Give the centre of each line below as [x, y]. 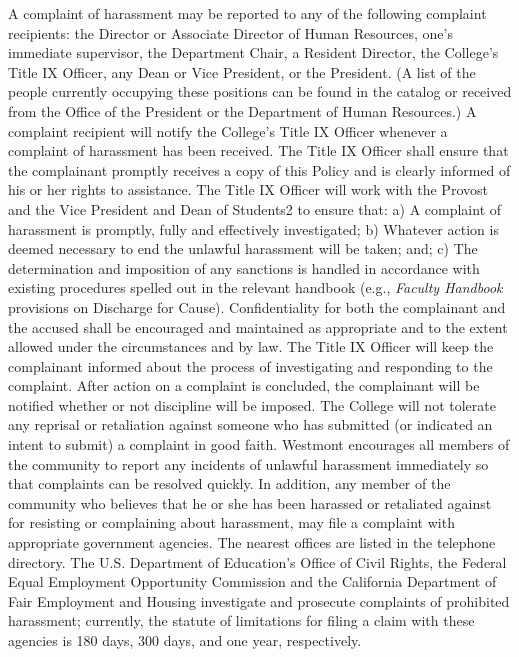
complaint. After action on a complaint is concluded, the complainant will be [244, 385]
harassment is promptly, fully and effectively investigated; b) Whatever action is [253, 228]
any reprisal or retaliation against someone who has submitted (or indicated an [250, 424]
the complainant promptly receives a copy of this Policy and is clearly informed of [259, 169]
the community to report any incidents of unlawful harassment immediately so [248, 463]
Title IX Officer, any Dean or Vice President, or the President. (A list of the [242, 71]
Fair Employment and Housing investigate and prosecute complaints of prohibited [259, 600]
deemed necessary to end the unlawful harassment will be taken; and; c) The [243, 248]
